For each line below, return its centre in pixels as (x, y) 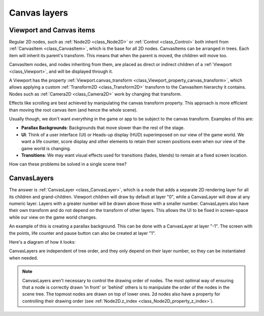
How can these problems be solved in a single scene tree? (68, 164)
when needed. (24, 258)
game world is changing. (46, 148)
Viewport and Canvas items (52, 30)
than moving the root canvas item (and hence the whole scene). (73, 110)
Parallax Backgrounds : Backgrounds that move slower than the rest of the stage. (103, 128)
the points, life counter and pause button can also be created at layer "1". (82, 233)
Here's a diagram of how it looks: (42, 242)
